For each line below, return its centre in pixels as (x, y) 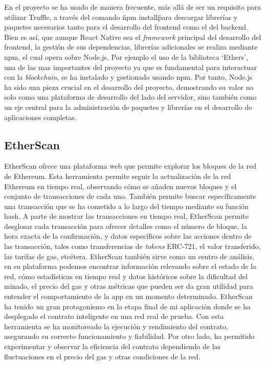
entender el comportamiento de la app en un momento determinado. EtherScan (128, 296)
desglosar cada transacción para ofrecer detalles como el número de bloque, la (126, 226)
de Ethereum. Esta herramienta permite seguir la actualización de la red (118, 176)
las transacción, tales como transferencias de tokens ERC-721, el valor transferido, (132, 246)
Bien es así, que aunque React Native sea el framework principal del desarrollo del (133, 37)
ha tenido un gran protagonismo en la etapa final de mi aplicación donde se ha (127, 306)
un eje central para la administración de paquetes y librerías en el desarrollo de (128, 107)
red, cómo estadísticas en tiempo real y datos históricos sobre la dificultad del (126, 276)
